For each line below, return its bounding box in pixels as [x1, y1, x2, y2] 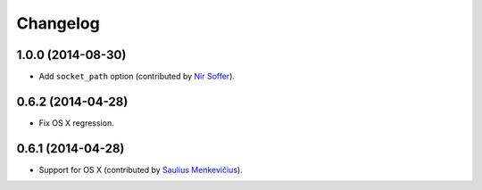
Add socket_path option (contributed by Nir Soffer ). [38, 71, 236, 82]
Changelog [16, 13, 100, 33]
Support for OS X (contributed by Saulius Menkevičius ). [38, 164, 243, 175]
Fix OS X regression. [38, 117, 115, 128]
